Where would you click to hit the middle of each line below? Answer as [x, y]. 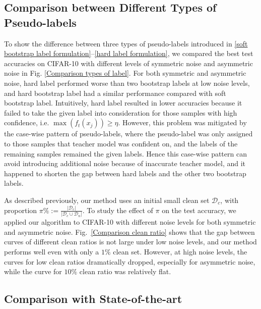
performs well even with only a [52, 251]
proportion [21, 210]
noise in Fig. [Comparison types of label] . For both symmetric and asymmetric [125, 73]
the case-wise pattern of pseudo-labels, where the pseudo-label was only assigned [128, 134]
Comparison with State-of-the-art [93, 299]
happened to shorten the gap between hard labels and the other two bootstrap [125, 173]
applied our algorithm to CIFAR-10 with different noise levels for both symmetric [130, 222]
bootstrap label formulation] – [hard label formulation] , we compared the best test [129, 53]
